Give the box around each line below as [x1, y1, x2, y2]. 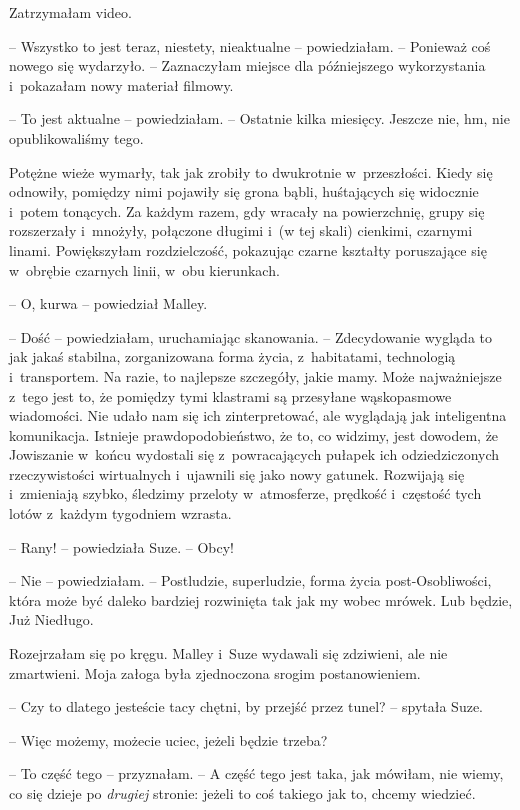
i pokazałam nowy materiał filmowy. [9, 74, 234, 95]
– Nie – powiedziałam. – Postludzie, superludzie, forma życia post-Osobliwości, [9, 570, 492, 591]
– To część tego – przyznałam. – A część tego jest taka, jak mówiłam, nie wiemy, [9, 763, 504, 784]
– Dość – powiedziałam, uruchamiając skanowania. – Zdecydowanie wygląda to [9, 326, 493, 347]
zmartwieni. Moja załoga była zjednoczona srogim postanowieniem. [9, 662, 421, 683]
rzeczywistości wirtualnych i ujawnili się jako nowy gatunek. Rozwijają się [9, 463, 465, 484]
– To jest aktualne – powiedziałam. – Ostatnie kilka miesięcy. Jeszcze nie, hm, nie [9, 108, 510, 129]
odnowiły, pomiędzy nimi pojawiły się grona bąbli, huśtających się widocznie [9, 181, 479, 202]
